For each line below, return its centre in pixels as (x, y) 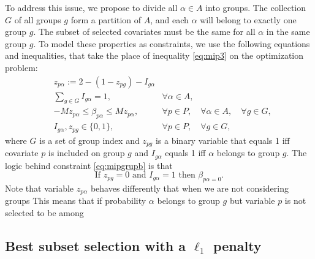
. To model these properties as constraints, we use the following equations (172, 43)
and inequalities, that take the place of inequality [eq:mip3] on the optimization (154, 55)
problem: (21, 67)
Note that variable (40, 188)
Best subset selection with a (96, 246)
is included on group (86, 153)
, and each (169, 19)
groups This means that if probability (76, 201)
